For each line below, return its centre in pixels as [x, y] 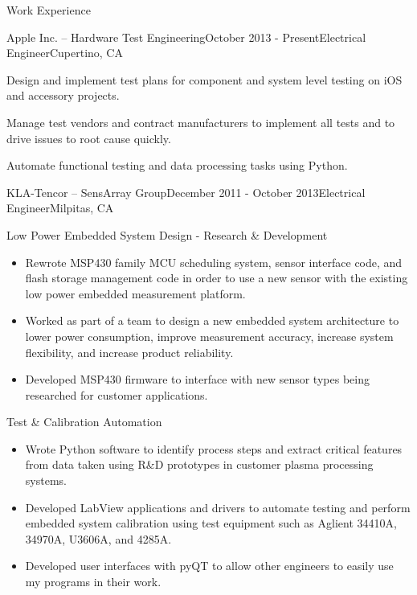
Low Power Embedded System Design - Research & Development [167, 234]
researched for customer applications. [117, 394]
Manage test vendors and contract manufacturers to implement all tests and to [201, 122]
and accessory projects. [63, 95]
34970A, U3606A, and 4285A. [98, 538]
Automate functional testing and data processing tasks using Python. [177, 165]
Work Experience [49, 10]
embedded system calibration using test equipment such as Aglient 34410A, [211, 523]
